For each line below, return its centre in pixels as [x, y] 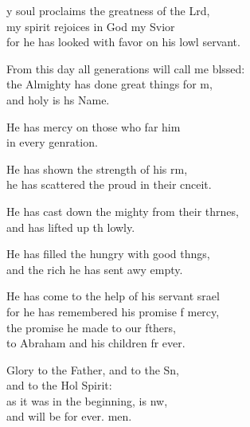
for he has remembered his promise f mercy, [113, 311]
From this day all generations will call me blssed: [126, 68]
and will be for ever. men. [69, 416]
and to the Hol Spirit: [59, 385]
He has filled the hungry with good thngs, [108, 254]
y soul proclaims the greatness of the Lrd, [108, 10]
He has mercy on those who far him [94, 126]
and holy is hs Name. [58, 99]
